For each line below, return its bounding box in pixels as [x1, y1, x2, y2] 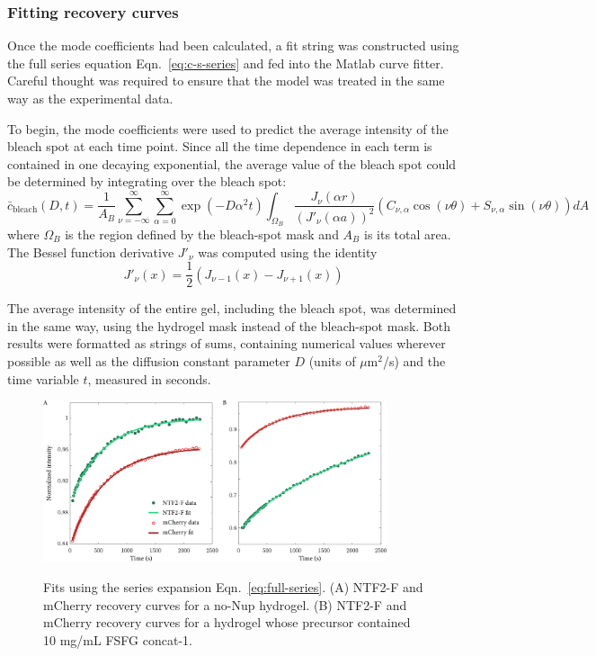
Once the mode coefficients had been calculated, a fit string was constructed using [7, 36, 459, 55]
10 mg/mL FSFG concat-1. [43, 630, 192, 649]
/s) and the [382, 352, 446, 370]
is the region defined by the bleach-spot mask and [65, 224, 339, 243]
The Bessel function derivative [7, 242, 174, 261]
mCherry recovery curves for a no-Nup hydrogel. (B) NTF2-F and [43, 595, 407, 614]
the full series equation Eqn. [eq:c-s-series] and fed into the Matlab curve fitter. [7, 53, 444, 72]
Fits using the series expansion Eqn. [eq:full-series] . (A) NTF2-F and [43, 578, 423, 597]
